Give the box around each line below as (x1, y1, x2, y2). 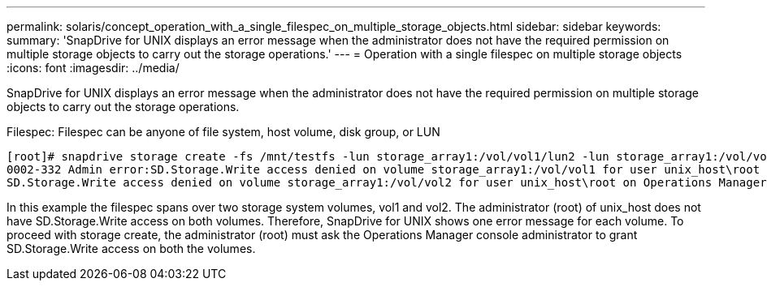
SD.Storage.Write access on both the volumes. (6, 242, 256, 255)
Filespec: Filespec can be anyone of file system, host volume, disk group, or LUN (6, 125, 440, 139)
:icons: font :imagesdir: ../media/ (6, 61, 180, 75)
